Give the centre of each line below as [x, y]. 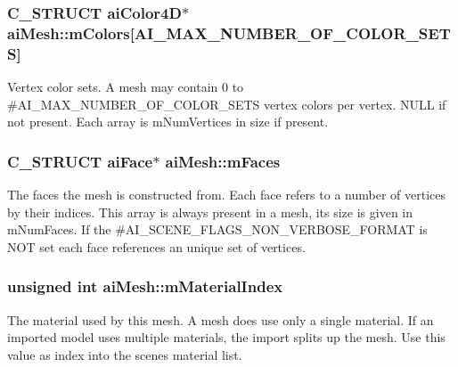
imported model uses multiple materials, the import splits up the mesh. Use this [226, 337]
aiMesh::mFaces [223, 161]
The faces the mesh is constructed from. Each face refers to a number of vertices [226, 195]
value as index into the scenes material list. [125, 354]
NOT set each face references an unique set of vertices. [156, 246]
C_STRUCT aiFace [80, 161]
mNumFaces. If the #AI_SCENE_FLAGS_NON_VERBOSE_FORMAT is [217, 229]
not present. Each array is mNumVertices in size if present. [168, 122]
